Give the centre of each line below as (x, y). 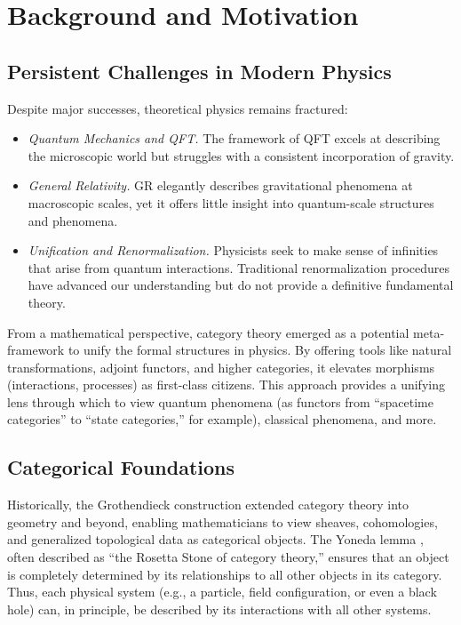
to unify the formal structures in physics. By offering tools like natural (260, 350)
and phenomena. (73, 220)
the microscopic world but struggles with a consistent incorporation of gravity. (241, 155)
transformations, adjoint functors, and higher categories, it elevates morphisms (221, 367)
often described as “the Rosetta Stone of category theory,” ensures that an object (228, 557)
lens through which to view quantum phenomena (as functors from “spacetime (220, 401)
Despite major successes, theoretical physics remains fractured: (178, 108)
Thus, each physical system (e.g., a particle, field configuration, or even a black (222, 592)
